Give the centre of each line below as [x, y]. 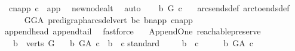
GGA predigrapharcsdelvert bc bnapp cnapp [108, 19]
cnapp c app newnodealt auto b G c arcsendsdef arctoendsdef [149, 8]
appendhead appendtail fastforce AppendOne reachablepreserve [133, 31]
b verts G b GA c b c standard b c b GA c [133, 42]
